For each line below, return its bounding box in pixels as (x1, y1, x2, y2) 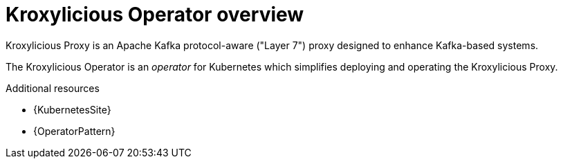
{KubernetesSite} (33, 103, 111, 116)
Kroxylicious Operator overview (6, 3, 304, 26)
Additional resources (6, 82, 100, 94)
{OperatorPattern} (33, 125, 116, 137)
